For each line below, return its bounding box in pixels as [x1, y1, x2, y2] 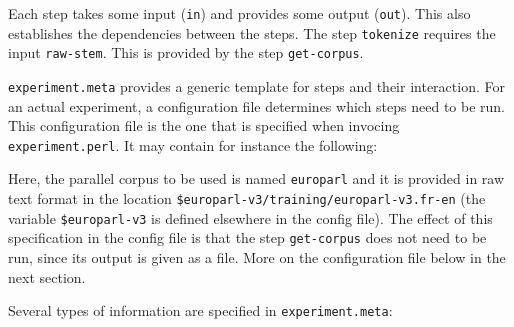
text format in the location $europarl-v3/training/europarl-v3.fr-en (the [8, 188, 486, 209]
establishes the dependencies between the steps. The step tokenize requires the [8, 22, 496, 43]
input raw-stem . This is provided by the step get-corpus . [8, 42, 364, 63]
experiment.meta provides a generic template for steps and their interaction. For [8, 75, 505, 96]
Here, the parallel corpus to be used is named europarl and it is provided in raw [8, 168, 505, 189]
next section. [8, 266, 86, 287]
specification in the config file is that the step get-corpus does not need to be [8, 227, 487, 248]
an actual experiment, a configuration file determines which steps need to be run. [8, 95, 505, 116]
